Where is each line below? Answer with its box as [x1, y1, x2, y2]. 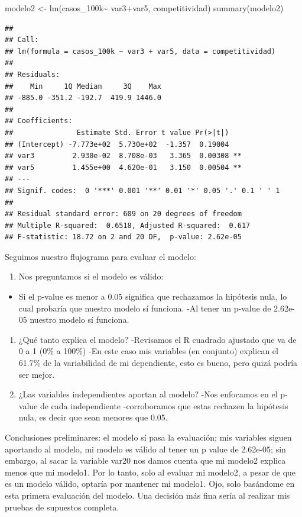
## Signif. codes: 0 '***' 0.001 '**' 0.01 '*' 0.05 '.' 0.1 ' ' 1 [5, 186, 280, 195]
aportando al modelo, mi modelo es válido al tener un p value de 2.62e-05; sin [5, 442, 286, 455]
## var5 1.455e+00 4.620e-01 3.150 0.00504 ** [5, 163, 242, 172]
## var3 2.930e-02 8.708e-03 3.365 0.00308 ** [5, 152, 242, 160]
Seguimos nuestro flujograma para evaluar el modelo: [5, 250, 196, 262]
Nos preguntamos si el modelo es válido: [18, 270, 164, 282]
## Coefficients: [5, 117, 73, 126]
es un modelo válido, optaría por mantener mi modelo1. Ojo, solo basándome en [5, 477, 295, 490]
